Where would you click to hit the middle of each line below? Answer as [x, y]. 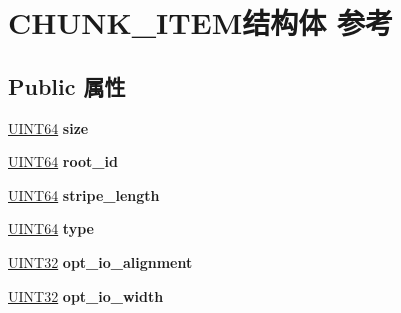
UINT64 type [51, 228]
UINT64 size [48, 127]
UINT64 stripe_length [84, 194]
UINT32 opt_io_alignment [100, 261]
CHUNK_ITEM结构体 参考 [201, 22]
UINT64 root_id [63, 161]
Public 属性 [67, 85]
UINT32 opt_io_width [86, 295]
